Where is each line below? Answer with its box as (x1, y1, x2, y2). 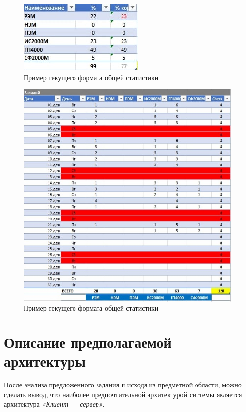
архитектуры (4, 351, 86, 371)
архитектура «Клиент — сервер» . (4, 399, 105, 409)
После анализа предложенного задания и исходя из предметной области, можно (4, 380, 242, 390)
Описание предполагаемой (4, 332, 172, 352)
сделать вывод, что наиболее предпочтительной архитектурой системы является (4, 389, 242, 399)
